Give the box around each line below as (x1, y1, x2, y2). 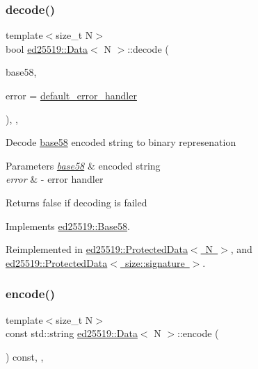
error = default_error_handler (6, 88, 137, 102)
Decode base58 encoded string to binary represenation (6, 135, 236, 149)
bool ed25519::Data (6, 41, 88, 56)
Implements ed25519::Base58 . (6, 218, 130, 233)
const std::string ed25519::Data (6, 326, 138, 341)
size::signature (124, 255, 185, 270)
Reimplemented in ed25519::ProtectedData (6, 242, 188, 256)
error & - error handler (6, 172, 104, 186)
